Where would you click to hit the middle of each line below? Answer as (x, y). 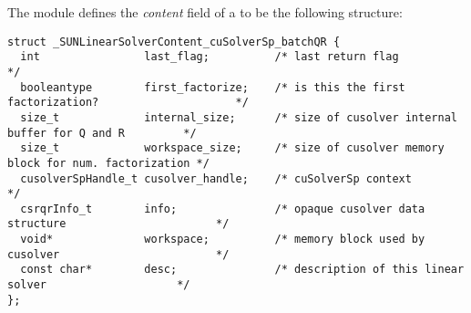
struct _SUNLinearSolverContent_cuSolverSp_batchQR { (174, 42)
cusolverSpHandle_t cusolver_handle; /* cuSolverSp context (216, 178)
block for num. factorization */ (108, 163)
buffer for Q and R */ (102, 133)
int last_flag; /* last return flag (210, 57)
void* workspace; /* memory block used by (223, 240)
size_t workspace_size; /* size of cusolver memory (232, 148)
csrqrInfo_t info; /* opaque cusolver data (223, 209)
